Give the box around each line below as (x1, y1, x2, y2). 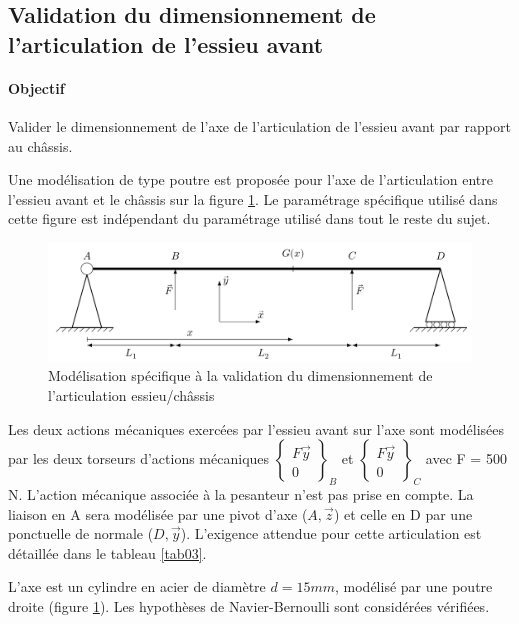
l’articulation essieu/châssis (48, 384, 215, 405)
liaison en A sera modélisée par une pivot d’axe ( (8, 503, 308, 524)
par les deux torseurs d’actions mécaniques (8, 448, 270, 469)
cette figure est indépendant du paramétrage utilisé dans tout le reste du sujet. (8, 208, 491, 229)
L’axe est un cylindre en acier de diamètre (8, 576, 266, 597)
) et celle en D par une (333, 503, 473, 524)
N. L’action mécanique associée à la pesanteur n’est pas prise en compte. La (8, 483, 474, 504)
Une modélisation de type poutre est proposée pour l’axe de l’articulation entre (8, 169, 494, 190)
